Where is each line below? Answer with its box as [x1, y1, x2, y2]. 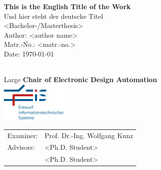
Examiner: [7, 130, 38, 140]
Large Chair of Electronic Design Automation [4, 74, 157, 85]
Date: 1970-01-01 [4, 48, 54, 58]
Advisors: [7, 142, 35, 152]
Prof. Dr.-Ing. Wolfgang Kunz [44, 130, 133, 140]
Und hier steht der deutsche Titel [4, 11, 103, 21]
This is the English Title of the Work [4, 1, 131, 11]
